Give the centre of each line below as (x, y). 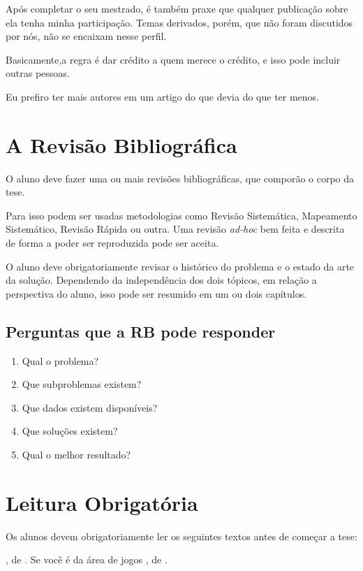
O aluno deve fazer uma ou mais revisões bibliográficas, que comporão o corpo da (180, 178)
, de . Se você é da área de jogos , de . (87, 559)
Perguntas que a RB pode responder (141, 331)
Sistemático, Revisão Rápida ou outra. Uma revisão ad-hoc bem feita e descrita (175, 229)
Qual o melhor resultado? (76, 455)
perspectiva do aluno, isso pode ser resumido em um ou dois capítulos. (156, 293)
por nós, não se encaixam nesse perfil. (86, 36)
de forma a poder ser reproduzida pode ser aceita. (112, 243)
